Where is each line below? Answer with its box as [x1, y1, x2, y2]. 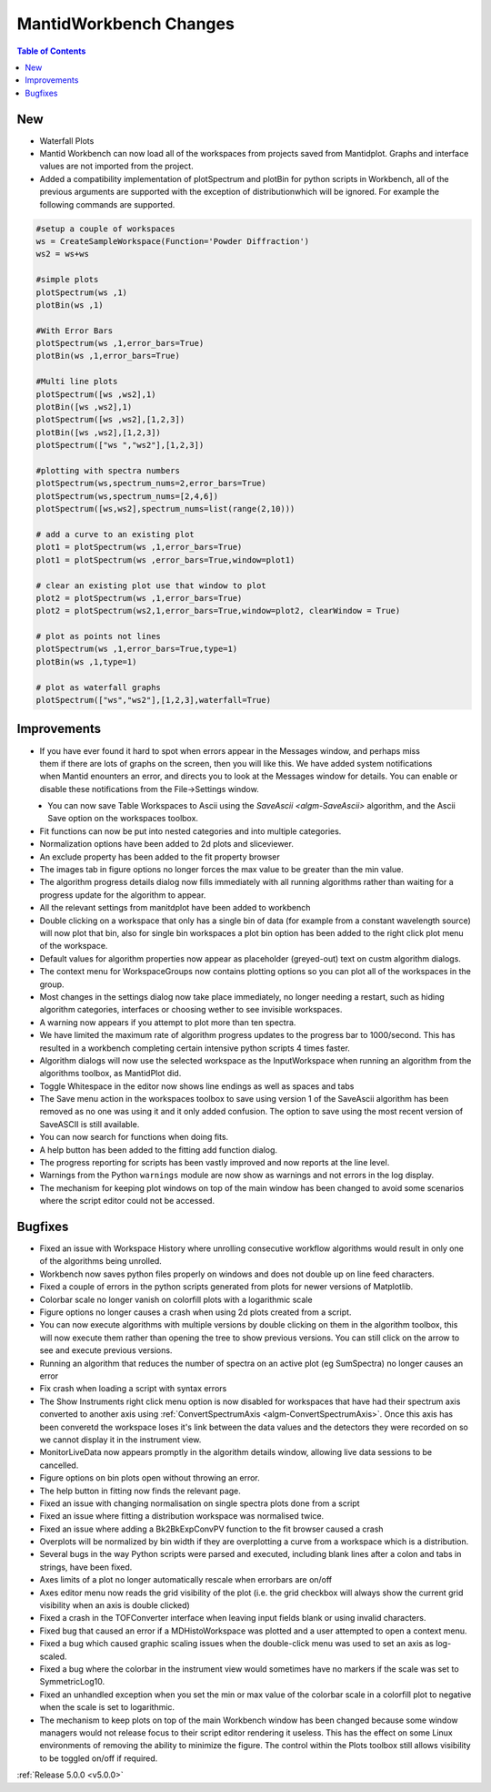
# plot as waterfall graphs [35, 682, 161, 692]
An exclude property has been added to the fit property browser [39, 851, 281, 862]
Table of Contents [16, 46, 86, 56]
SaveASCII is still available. [39, 1118, 140, 1129]
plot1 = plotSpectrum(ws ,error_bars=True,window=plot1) [35, 555, 296, 565]
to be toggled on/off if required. [39, 1753, 158, 1764]
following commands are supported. [39, 199, 175, 209]
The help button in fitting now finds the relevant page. [39, 1485, 241, 1496]
